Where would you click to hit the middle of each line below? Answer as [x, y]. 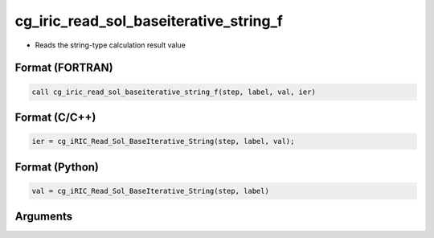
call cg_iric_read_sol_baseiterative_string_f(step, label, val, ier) [174, 92]
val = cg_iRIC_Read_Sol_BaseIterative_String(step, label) [150, 191]
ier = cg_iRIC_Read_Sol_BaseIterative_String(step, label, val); [163, 142]
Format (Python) [57, 167]
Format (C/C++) [55, 117]
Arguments [44, 217]
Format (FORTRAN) [64, 68]
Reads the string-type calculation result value [111, 45]
